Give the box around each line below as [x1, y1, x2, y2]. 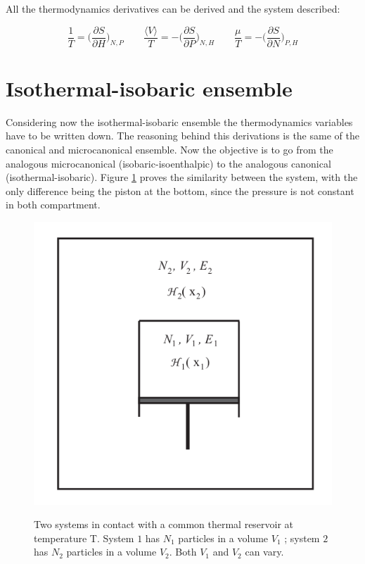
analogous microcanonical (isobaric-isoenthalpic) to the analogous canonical [6, 156, 331, 170]
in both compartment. [6, 197, 101, 212]
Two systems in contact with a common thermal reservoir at [34, 517, 294, 532]
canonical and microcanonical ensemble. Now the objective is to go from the [6, 142, 333, 156]
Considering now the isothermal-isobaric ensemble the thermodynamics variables [6, 114, 353, 129]
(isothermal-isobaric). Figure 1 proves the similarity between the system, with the [6, 170, 358, 184]
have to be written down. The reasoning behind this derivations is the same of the [6, 128, 359, 143]
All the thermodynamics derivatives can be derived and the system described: [6, 1, 340, 15]
